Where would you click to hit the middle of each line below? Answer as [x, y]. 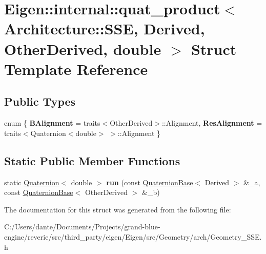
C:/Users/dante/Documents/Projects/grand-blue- [82, 227]
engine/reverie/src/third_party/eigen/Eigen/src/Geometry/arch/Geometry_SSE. [133, 236]
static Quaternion [32, 182]
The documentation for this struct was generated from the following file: [118, 209]
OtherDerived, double [83, 48]
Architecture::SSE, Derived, [105, 28]
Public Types [40, 101]
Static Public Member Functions [92, 160]
